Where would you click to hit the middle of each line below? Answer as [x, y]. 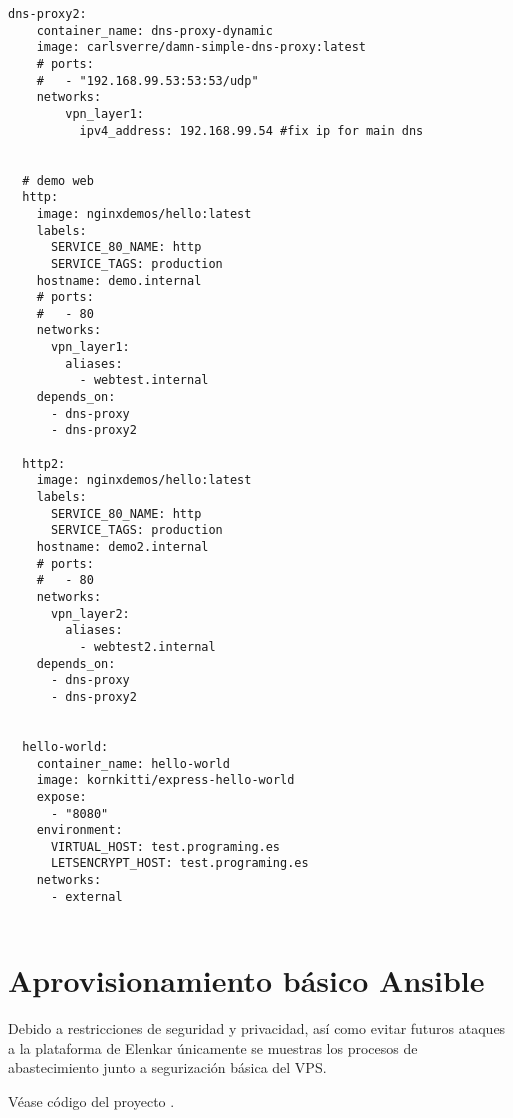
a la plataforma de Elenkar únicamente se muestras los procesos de [213, 1047]
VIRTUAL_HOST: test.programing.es [165, 846]
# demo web [58, 180]
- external [86, 896]
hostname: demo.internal [119, 280]
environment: [79, 830]
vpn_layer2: [90, 613]
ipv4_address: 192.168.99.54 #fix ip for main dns [251, 130]
